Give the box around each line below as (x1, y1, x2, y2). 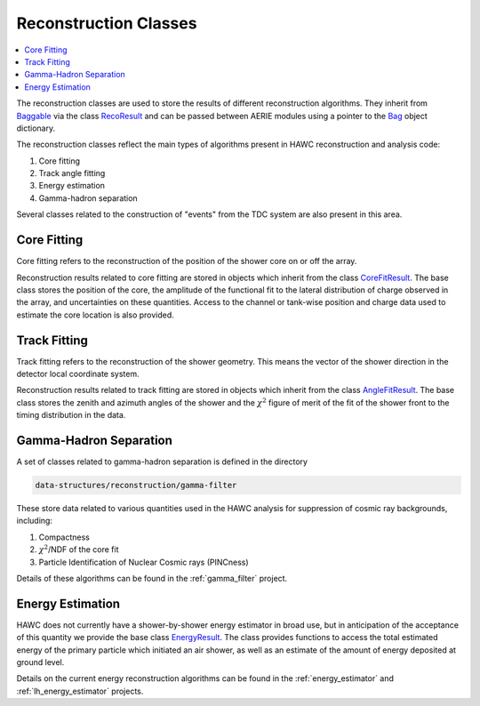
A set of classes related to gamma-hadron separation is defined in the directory (16, 456, 308, 467)
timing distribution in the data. (16, 410, 126, 421)
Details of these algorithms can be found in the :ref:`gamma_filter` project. (16, 574, 288, 583)
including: (16, 516, 53, 526)
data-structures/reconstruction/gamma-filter (35, 480, 237, 491)
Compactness (38, 532, 91, 542)
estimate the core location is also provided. (16, 309, 175, 320)
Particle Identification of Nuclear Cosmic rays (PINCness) (38, 557, 249, 567)
